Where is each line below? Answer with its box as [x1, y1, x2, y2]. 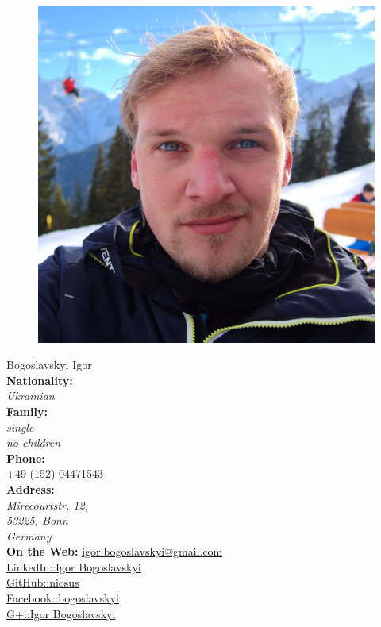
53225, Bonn [6, 512, 68, 529]
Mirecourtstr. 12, [6, 496, 88, 513]
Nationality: [6, 371, 73, 388]
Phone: [6, 449, 45, 466]
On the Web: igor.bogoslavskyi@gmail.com [6, 543, 223, 560]
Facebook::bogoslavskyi [6, 590, 119, 606]
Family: [6, 402, 48, 419]
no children [6, 434, 61, 451]
